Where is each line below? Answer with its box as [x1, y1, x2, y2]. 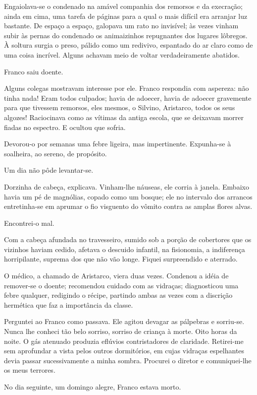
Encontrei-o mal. [4, 217, 54, 228]
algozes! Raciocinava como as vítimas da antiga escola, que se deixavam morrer [4, 112, 244, 122]
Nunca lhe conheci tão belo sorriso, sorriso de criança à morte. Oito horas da [4, 326, 237, 336]
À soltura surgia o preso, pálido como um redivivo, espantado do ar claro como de [4, 40, 253, 50]
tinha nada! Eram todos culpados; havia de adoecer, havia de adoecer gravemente [4, 92, 252, 103]
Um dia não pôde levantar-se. [4, 165, 94, 175]
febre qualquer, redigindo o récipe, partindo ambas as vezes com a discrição [4, 290, 233, 300]
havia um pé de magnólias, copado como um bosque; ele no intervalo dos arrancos [4, 191, 253, 201]
